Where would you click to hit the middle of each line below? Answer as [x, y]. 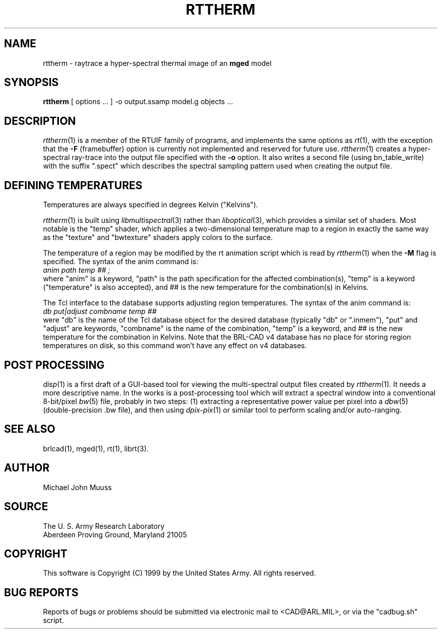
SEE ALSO [30, 429]
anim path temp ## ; [77, 270]
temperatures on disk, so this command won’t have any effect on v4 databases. [175, 346]
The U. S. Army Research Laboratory [104, 526]
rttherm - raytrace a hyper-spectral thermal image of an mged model [157, 63]
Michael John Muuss [77, 487]
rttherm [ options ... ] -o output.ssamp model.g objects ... [138, 102]
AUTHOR [27, 468]
